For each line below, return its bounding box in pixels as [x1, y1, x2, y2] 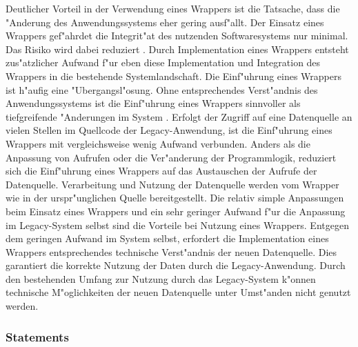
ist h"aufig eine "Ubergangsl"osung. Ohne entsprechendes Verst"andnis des [6, 82, 318, 97]
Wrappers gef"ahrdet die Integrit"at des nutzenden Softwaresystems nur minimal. [6, 28, 348, 43]
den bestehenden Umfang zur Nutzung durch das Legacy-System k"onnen [6, 271, 316, 286]
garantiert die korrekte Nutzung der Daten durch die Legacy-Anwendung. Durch [6, 258, 346, 272]
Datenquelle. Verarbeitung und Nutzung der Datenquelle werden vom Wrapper [6, 177, 339, 191]
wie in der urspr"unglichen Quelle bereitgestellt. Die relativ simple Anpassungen [6, 190, 344, 205]
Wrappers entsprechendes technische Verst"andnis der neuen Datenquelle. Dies [6, 244, 337, 259]
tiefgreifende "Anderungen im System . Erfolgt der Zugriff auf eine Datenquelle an [6, 109, 352, 123]
